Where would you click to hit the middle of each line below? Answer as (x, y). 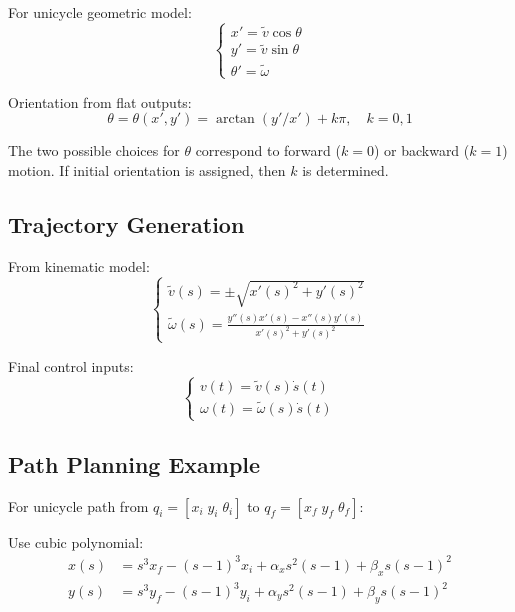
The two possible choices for (94, 150)
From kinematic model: (79, 265)
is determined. (345, 170)
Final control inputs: (71, 365)
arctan (235, 119)
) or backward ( (421, 150)
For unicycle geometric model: (100, 12)
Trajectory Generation (126, 224)
